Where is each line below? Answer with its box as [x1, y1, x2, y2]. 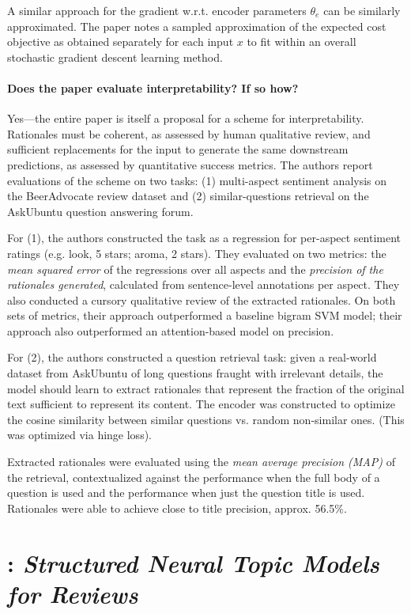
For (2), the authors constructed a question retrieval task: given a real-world [7, 349, 377, 366]
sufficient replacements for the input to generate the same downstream [7, 141, 349, 157]
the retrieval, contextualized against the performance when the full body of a [7, 468, 380, 485]
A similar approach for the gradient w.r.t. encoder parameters [7, 2, 307, 18]
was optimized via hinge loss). [7, 426, 152, 443]
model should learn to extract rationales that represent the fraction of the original [7, 380, 405, 396]
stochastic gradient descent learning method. [7, 48, 223, 65]
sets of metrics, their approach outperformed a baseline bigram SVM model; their [7, 307, 402, 324]
